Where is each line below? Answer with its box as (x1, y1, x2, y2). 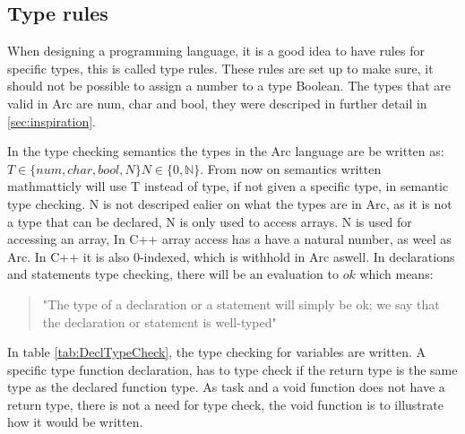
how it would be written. (7, 412, 143, 431)
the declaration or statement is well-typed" (42, 312, 277, 331)
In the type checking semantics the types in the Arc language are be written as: (7, 142, 444, 161)
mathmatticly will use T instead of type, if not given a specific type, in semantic (7, 177, 449, 195)
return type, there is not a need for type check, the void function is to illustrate (7, 395, 443, 413)
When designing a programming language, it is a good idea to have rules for (7, 41, 425, 60)
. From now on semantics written (200, 159, 382, 178)
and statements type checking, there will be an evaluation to (7, 265, 340, 283)
